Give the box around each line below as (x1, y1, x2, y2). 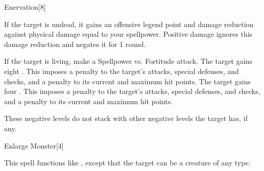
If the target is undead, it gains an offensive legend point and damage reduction (4, 18, 254, 29)
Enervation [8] (4, 2, 46, 12)
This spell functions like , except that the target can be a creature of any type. (4, 157, 251, 168)
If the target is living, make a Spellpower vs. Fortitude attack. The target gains (4, 56, 252, 66)
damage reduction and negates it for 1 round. (4, 38, 146, 49)
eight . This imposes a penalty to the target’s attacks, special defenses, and (4, 65, 239, 76)
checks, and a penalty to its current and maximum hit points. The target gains (4, 76, 251, 86)
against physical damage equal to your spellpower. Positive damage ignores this (4, 29, 253, 39)
